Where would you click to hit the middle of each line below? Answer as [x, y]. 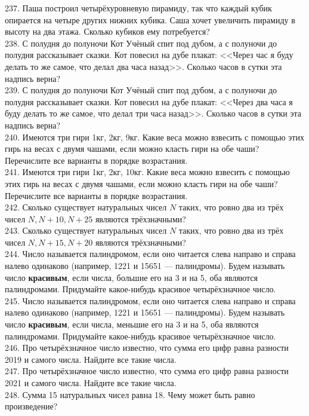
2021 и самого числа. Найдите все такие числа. [91, 383]
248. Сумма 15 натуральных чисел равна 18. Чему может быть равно [130, 394]
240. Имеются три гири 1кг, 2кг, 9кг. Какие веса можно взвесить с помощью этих [154, 137]
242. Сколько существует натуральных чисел [86, 207]
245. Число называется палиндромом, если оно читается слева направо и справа [150, 300]
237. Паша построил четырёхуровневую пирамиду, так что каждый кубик [138, 8]
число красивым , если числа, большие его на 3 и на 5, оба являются [131, 277]
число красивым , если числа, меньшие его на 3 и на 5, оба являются [132, 324]
